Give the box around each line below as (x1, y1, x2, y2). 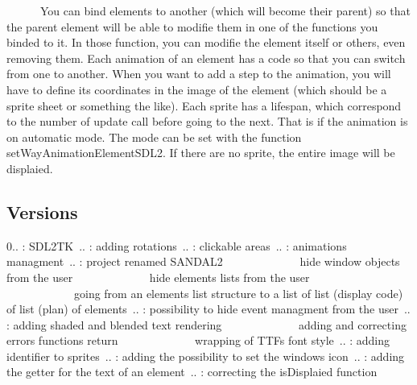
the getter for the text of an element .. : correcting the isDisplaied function (6, 363, 378, 380)
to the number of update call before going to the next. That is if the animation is (6, 113, 408, 130)
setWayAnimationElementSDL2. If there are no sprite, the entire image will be (6, 144, 395, 161)
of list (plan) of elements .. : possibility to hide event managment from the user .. (6, 300, 411, 317)
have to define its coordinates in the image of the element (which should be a (6, 81, 387, 97)
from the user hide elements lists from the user (6, 268, 310, 285)
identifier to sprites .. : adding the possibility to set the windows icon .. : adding (6, 347, 405, 364)
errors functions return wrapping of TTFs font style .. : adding (6, 332, 390, 349)
